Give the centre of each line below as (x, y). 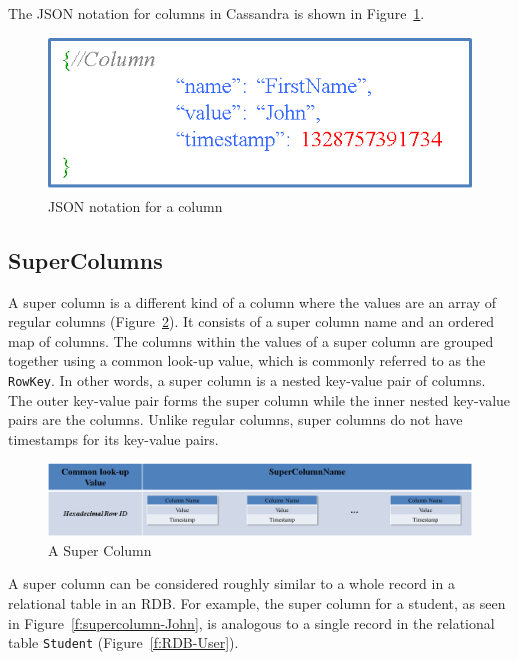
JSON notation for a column (135, 205)
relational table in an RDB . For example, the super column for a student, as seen (257, 603)
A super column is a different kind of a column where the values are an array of (252, 301)
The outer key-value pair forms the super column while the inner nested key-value (259, 399)
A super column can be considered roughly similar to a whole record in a (231, 583)
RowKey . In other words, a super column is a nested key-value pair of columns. (247, 379)
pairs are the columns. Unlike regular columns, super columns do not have (235, 419)
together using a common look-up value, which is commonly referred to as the (247, 360)
